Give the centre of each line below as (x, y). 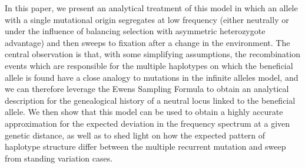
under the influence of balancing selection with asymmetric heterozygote (135, 31)
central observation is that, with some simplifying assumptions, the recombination (152, 54)
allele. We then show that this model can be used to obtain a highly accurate (144, 112)
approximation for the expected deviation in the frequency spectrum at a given (147, 123)
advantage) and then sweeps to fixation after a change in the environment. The (147, 42)
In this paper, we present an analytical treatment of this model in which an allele (151, 8)
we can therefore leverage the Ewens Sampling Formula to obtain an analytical (147, 89)
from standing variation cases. (59, 158)
